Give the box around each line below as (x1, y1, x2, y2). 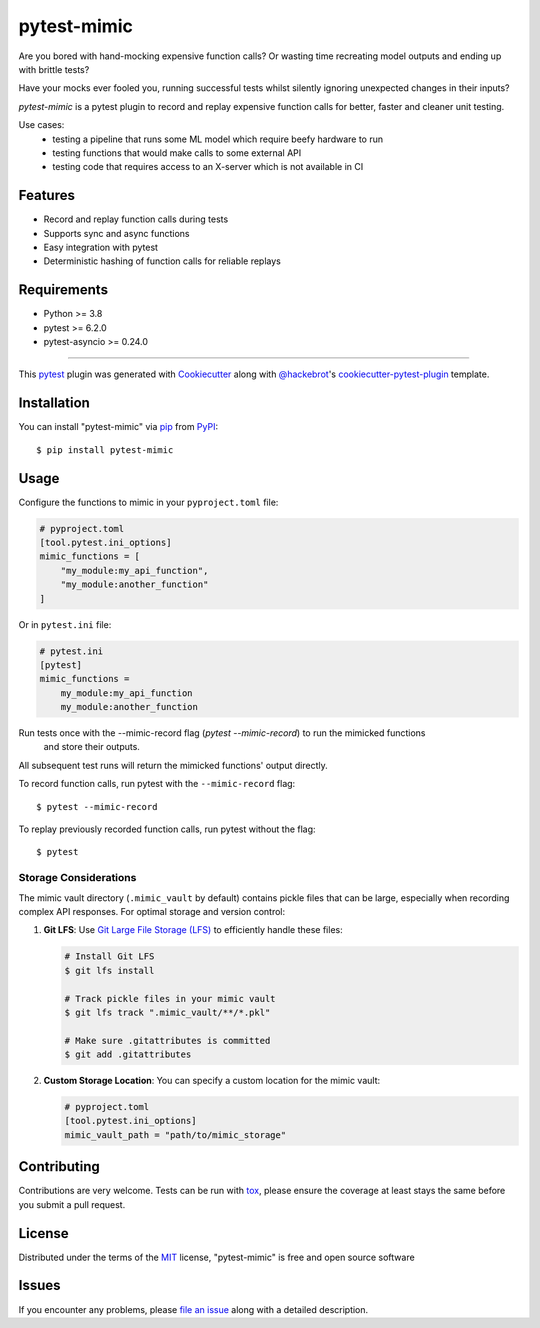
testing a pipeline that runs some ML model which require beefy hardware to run (52, 133, 384, 145)
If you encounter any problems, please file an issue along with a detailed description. (18, 1303, 369, 1315)
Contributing (18, 1158, 100, 1175)
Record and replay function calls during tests (43, 213, 229, 225)
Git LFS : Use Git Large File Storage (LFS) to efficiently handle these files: (43, 924, 344, 936)
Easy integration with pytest (43, 241, 159, 253)
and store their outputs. (43, 741, 140, 753)
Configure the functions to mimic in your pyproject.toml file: (18, 496, 279, 508)
